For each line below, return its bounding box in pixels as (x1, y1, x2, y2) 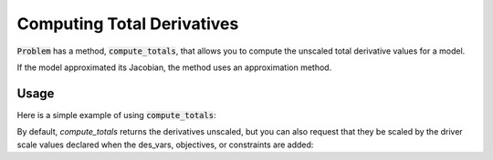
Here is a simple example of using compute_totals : (16, 109, 216, 120)
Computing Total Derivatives (16, 14, 239, 34)
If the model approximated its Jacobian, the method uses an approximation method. (16, 62, 332, 73)
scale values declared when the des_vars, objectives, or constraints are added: (16, 139, 314, 150)
